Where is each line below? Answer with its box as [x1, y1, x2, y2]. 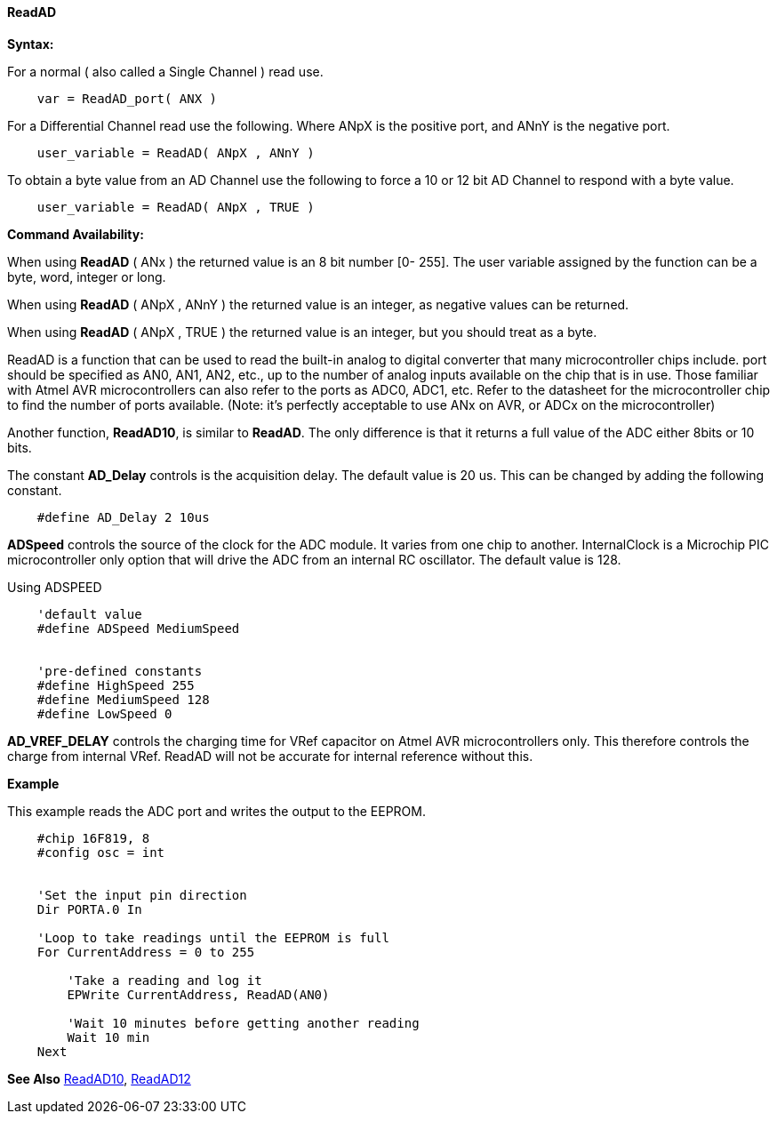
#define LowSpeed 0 [36, 706, 172, 721]
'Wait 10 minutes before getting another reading [67, 1015, 420, 1030]
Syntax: [7, 36, 54, 52]
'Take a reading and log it [67, 973, 262, 988]
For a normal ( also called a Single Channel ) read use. [7, 63, 324, 79]
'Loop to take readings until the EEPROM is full [36, 930, 389, 945]
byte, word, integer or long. [7, 268, 166, 284]
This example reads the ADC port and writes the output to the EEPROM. [7, 803, 426, 819]
